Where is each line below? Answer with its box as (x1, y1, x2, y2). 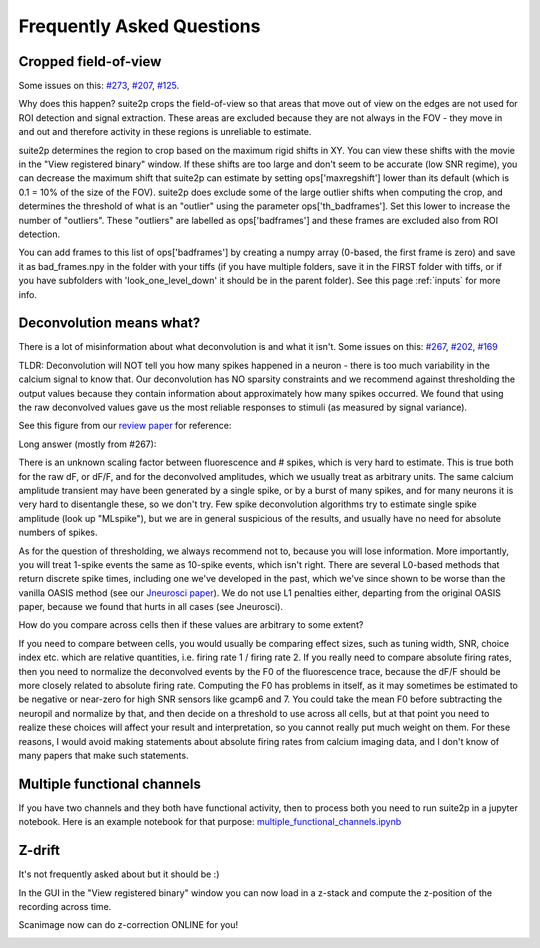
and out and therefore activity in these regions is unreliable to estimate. (18, 126, 312, 138)
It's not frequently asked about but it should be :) (18, 868, 220, 880)
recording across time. (18, 900, 112, 912)
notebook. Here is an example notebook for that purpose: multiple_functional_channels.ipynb (18, 816, 402, 828)
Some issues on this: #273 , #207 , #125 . (18, 80, 180, 92)
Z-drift (18, 842, 60, 859)
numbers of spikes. (18, 526, 98, 539)
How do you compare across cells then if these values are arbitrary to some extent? (18, 619, 364, 631)
